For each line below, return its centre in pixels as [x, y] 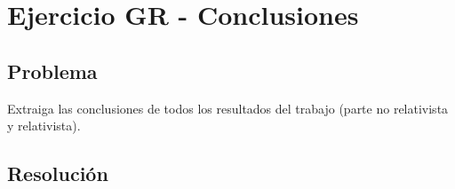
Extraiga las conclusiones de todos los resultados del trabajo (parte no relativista [228, 108]
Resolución [58, 173]
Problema [52, 71]
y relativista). [44, 126]
